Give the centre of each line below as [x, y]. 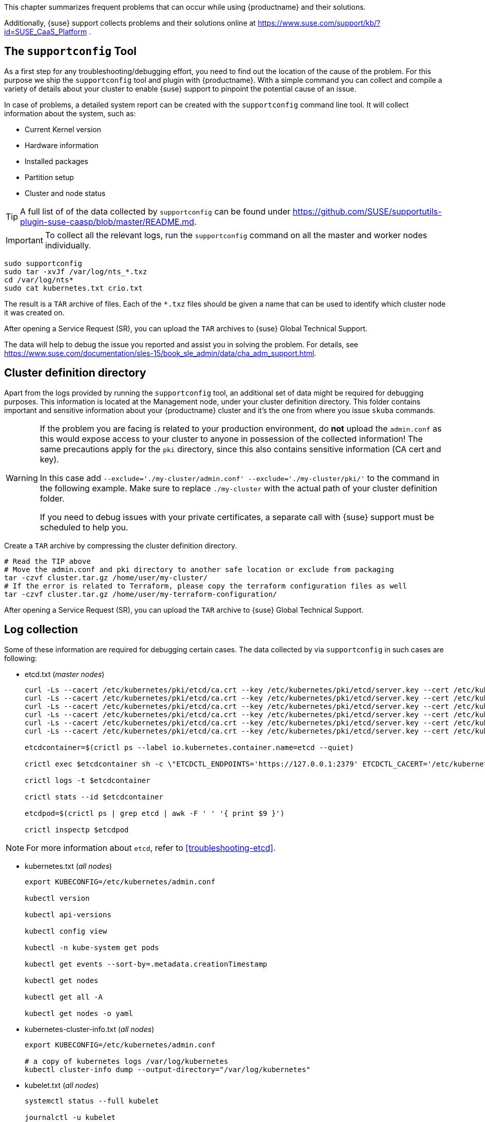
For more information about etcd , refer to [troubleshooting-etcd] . [151, 848]
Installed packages [57, 161]
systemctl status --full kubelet [92, 1101]
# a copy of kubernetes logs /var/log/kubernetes [127, 1061]
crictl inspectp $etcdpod [77, 830]
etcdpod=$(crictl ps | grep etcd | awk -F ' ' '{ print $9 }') [155, 813]
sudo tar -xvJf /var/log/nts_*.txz [76, 271]
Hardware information [62, 145]
